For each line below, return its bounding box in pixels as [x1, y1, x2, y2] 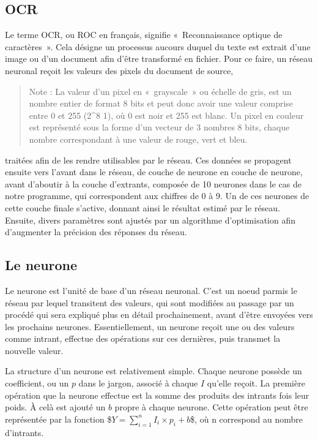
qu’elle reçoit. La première [207, 377, 305, 390]
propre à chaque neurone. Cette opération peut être [114, 401, 308, 413]
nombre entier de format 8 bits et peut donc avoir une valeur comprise [29, 97, 294, 110]
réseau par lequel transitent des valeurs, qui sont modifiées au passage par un [5, 296, 294, 309]
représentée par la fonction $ [5, 412, 112, 425]
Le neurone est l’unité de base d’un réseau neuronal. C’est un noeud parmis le [5, 284, 297, 296]
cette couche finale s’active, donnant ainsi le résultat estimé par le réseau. [5, 201, 281, 214]
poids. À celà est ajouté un [5, 401, 106, 413]
